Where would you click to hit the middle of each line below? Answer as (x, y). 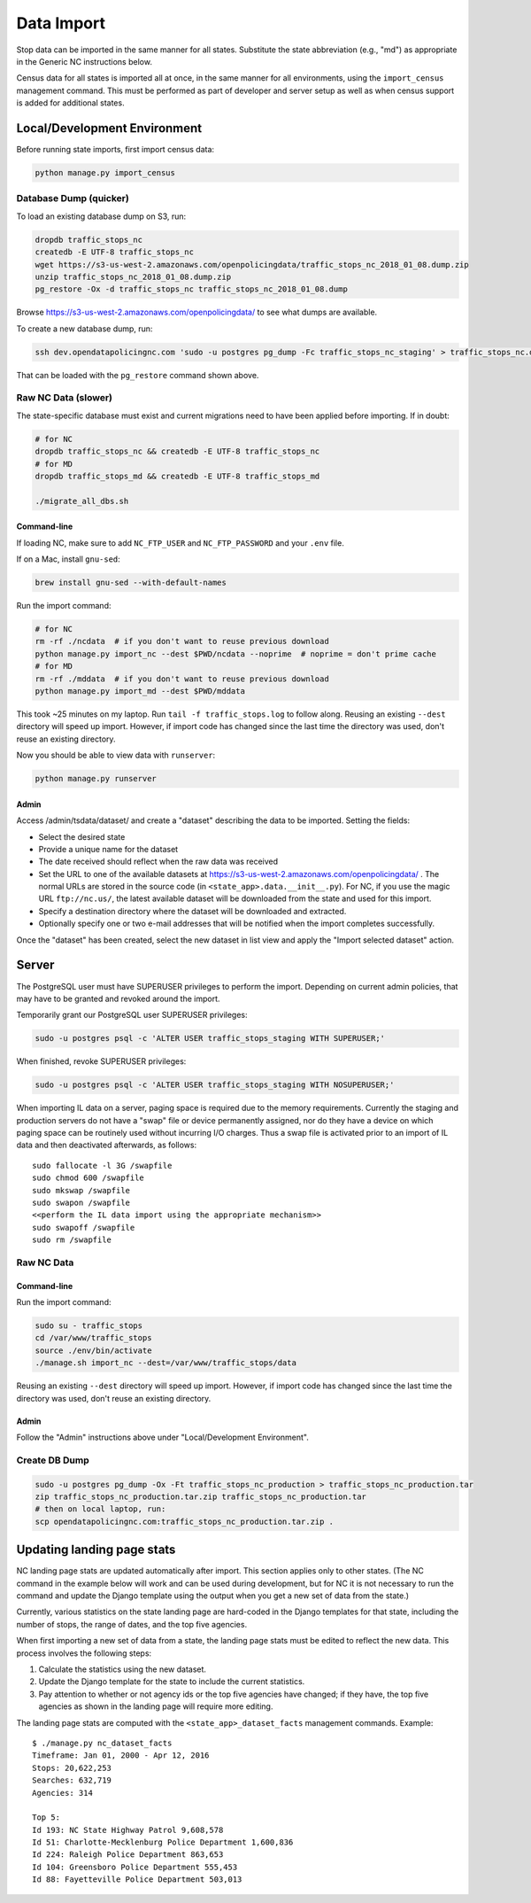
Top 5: (46, 1818)
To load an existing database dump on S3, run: (101, 216)
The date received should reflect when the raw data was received (158, 862)
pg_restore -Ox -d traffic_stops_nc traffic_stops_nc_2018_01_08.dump (192, 289)
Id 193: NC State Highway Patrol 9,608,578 (128, 1830)
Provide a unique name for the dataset (108, 849)
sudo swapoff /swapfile (84, 1227)
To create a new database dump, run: (85, 329)
